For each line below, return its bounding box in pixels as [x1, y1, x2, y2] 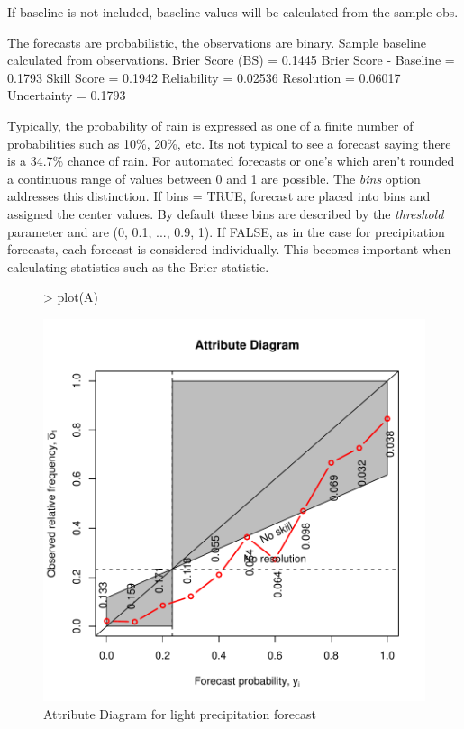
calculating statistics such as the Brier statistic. [7, 257, 269, 276]
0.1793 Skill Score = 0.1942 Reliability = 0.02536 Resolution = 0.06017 [7, 68, 401, 87]
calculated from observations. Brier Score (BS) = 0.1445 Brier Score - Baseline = [7, 50, 455, 69]
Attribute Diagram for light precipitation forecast [43, 704, 317, 723]
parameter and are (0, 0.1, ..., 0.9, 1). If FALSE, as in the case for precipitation [7, 222, 445, 241]
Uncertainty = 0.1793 [7, 86, 126, 105]
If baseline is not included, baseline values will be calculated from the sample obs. [7, 3, 459, 21]
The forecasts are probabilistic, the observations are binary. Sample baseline [7, 32, 427, 51]
